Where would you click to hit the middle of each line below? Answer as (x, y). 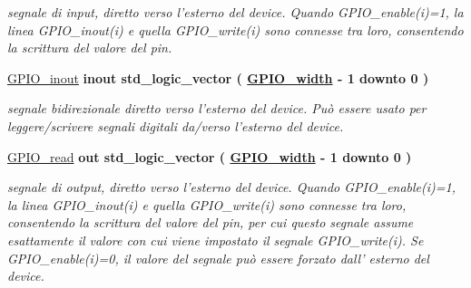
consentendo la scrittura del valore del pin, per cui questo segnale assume (211, 222)
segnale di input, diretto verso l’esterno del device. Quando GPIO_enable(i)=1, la (235, 12)
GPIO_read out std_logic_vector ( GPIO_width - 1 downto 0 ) (210, 156)
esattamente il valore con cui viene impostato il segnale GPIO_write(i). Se (216, 240)
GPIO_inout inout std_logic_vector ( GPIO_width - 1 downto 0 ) (218, 77)
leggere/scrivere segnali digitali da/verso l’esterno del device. (176, 125)
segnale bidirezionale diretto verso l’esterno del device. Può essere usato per (217, 108)
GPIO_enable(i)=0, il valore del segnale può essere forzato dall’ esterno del (218, 258)
